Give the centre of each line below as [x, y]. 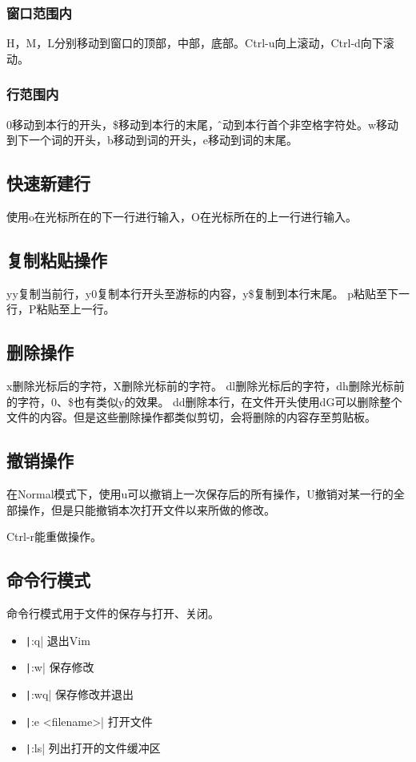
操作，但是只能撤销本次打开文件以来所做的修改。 [146, 509]
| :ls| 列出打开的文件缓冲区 [93, 748]
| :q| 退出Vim [58, 640]
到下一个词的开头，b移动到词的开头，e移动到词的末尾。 [152, 140]
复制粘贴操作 [57, 260]
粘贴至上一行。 [76, 309]
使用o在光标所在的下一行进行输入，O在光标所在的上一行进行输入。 [182, 217]
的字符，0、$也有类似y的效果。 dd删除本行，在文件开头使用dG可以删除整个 [204, 401]
